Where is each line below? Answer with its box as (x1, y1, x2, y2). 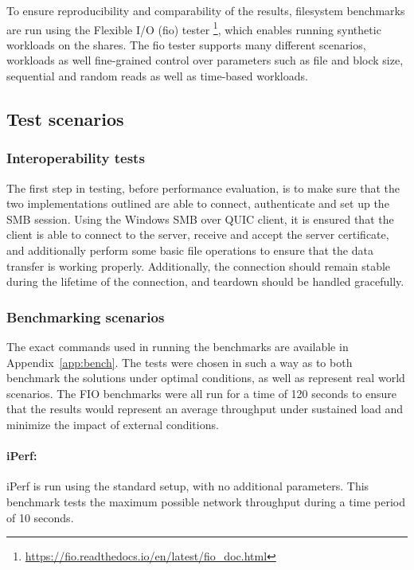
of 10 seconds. (6, 509, 74, 525)
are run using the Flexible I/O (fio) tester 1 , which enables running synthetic (6, 18, 381, 37)
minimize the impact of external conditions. (6, 416, 219, 432)
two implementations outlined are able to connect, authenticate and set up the (6, 195, 389, 212)
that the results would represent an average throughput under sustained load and (6, 400, 404, 417)
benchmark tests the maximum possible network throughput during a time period (6, 493, 406, 509)
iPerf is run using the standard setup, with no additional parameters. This (6, 478, 369, 494)
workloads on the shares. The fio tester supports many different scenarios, (6, 36, 366, 53)
